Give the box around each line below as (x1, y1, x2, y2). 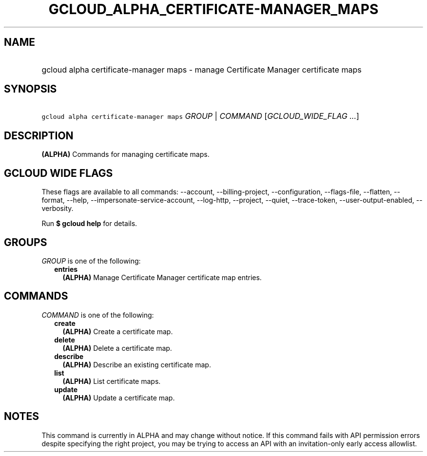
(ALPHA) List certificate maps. (62, 377, 161, 385)
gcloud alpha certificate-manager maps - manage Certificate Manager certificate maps (41, 64, 362, 75)
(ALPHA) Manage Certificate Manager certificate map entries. (62, 273, 262, 282)
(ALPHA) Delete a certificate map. (62, 343, 172, 352)
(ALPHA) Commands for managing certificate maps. (41, 150, 210, 159)
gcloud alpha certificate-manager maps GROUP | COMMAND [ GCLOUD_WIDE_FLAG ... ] (41, 111, 359, 121)
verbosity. (41, 204, 74, 213)
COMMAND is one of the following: (41, 310, 154, 319)
